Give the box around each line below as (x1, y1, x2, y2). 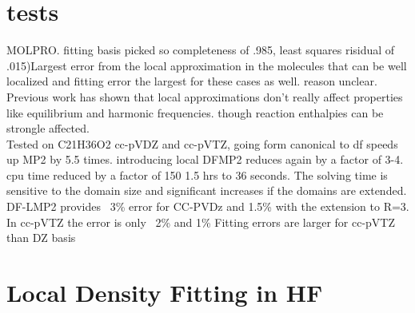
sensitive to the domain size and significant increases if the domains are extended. (6, 182, 407, 199)
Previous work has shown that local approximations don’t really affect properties (6, 88, 403, 105)
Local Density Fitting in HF (6, 276, 323, 309)
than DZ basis (6, 229, 76, 246)
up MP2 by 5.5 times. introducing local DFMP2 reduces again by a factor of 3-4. (6, 151, 404, 168)
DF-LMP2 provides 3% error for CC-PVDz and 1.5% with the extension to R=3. (6, 198, 409, 215)
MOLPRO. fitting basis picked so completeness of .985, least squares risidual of (6, 42, 395, 58)
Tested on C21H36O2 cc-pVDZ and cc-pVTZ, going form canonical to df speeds (6, 135, 398, 152)
